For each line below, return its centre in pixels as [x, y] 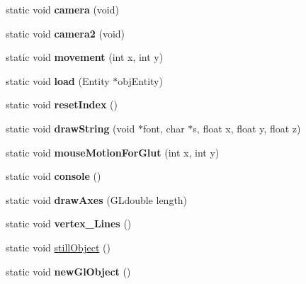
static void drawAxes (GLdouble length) [97, 199]
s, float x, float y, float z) [247, 128]
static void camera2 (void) [66, 33]
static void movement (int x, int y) [85, 57]
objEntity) [140, 80]
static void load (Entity [58, 80]
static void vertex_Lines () [69, 223]
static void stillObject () [58, 247]
